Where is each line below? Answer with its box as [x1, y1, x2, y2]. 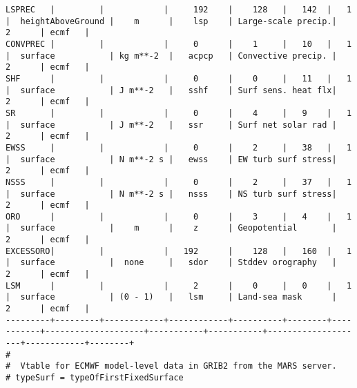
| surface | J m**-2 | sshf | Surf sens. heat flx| [6, 85, 337, 95]
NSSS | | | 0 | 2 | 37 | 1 [6, 177, 352, 187]
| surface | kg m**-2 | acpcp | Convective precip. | [6, 50, 337, 61]
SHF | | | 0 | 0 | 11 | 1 [6, 73, 352, 84]
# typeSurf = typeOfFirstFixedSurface [6, 373, 184, 382]
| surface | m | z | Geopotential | [6, 223, 337, 233]
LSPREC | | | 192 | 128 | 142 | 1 [6, 5, 352, 14]
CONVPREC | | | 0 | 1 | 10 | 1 [6, 39, 352, 49]
